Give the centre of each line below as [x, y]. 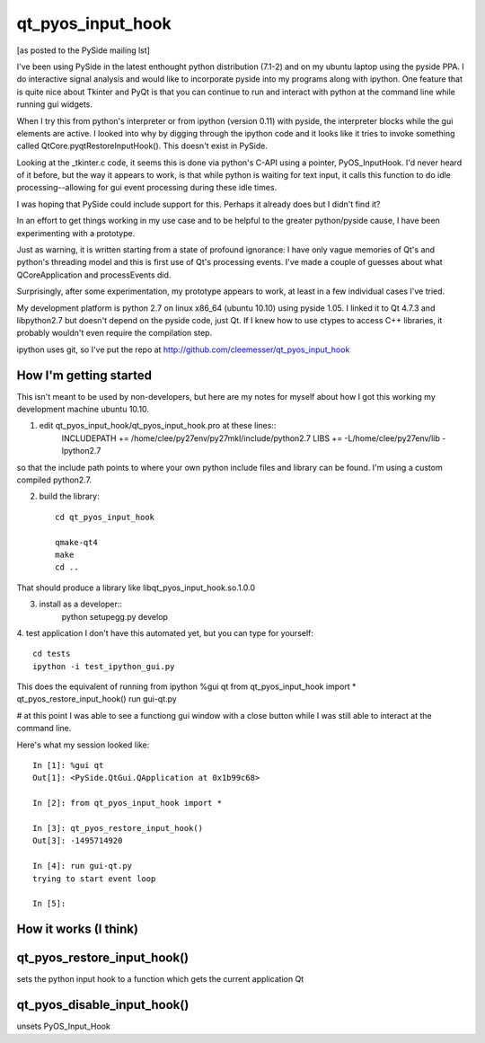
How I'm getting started [84, 375]
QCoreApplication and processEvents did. [94, 275]
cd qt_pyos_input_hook [105, 517]
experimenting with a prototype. [76, 233]
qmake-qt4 [76, 542]
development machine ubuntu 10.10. [83, 410]
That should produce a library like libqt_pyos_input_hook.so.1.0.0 [136, 588]
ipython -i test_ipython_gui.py [104, 666]
